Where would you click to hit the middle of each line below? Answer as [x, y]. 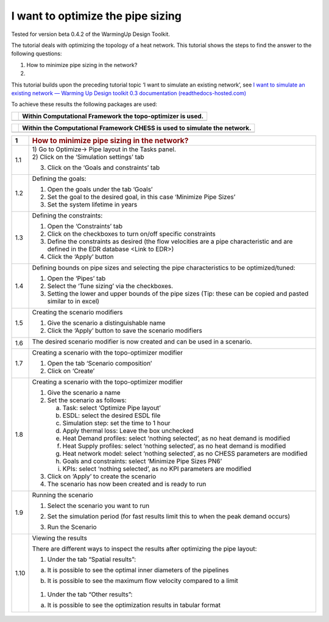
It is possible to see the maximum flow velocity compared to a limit [143, 581]
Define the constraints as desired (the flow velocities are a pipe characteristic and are [170, 241]
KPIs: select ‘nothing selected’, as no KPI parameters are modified [157, 468]
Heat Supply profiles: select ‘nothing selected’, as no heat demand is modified [174, 446]
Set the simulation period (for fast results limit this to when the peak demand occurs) [169, 516]
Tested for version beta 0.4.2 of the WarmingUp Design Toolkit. [91, 34]
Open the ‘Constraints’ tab [85, 226]
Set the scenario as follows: [87, 400]
